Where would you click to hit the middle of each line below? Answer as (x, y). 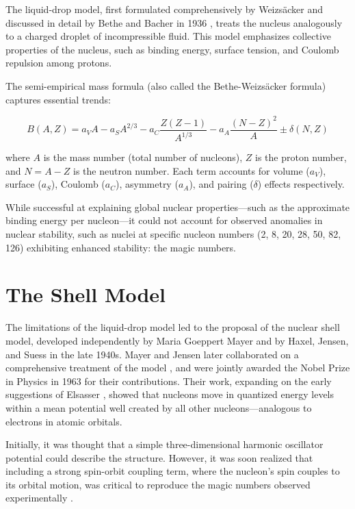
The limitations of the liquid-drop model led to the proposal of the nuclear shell (173, 327)
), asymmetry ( (147, 184)
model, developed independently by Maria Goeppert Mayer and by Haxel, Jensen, (177, 340)
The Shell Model (86, 294)
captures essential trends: (58, 99)
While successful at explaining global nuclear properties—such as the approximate (178, 207)
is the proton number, (301, 157)
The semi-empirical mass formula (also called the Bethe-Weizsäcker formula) (166, 85)
